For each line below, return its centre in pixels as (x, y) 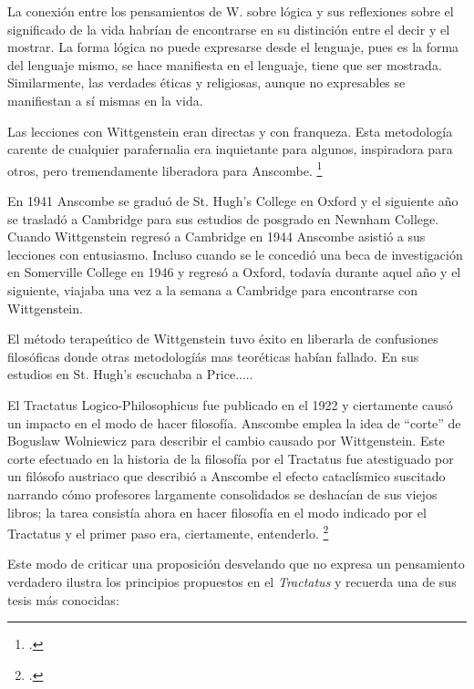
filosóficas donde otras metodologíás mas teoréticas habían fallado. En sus (213, 356)
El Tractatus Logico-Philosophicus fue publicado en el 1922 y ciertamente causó (230, 404)
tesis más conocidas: (63, 599)
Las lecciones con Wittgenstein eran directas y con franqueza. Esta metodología (230, 131)
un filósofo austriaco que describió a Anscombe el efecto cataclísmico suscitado (227, 476)
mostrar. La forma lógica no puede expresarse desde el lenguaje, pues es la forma (233, 47)
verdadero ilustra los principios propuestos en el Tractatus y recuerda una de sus (232, 581)
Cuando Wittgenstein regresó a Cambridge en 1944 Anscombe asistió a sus (216, 237)
